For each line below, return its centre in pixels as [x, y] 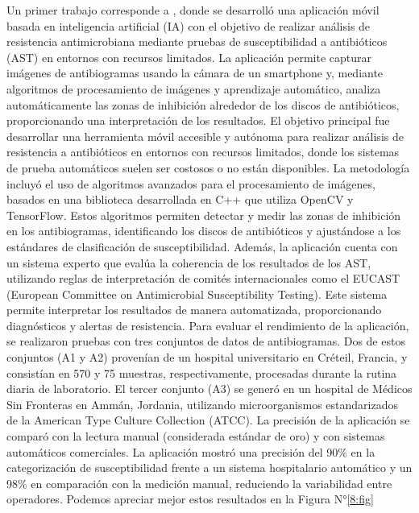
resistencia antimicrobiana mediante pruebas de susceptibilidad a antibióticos [197, 41]
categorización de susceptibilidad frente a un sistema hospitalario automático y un [209, 467]
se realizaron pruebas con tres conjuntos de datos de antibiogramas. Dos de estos [206, 341]
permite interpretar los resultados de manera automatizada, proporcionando [194, 310]
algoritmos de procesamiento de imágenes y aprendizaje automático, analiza [194, 88]
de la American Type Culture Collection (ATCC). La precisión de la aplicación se [208, 420]
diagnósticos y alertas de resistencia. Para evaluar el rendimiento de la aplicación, [208, 325]
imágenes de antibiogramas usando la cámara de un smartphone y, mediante [195, 73]
